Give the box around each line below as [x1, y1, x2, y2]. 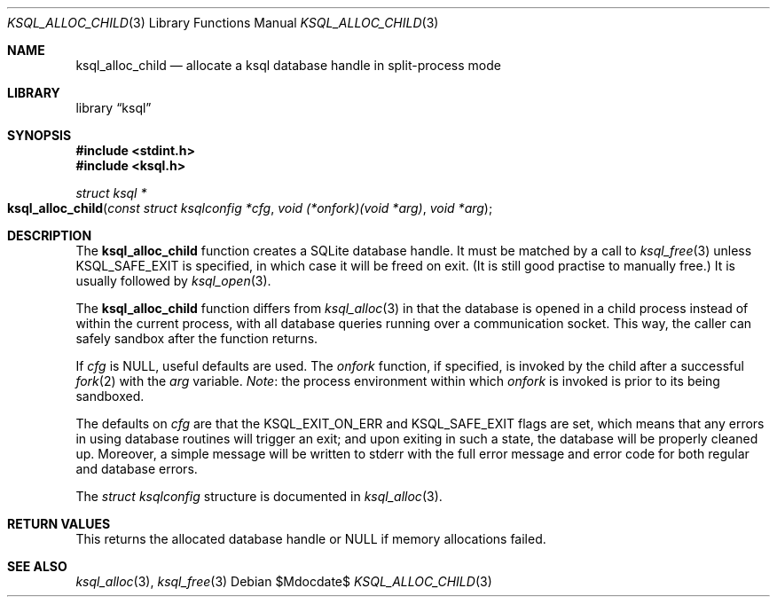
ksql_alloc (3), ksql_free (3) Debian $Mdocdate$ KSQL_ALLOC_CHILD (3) [75, 574, 492, 589]
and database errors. [75, 461, 198, 476]
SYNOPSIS [7, 128, 72, 143]
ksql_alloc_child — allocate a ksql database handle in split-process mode [75, 58, 501, 73]
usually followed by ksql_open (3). [75, 273, 271, 288]
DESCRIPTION [7, 228, 92, 243]
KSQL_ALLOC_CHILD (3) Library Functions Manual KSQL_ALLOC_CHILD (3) [7, 15, 439, 30]
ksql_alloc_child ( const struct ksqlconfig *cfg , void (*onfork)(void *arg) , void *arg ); [7, 200, 493, 216]
